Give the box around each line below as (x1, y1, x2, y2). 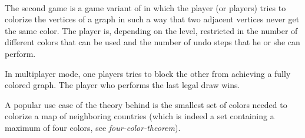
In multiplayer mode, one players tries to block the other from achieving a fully (5, 67, 291, 79)
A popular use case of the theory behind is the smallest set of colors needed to (5, 98, 287, 110)
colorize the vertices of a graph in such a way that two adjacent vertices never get (5, 13, 300, 25)
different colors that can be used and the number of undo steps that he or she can (5, 36, 300, 48)
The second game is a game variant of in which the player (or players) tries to (5, 1, 286, 14)
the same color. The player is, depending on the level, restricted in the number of (5, 24, 298, 36)
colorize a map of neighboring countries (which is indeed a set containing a (5, 110, 274, 122)
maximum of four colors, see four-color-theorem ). (5, 121, 181, 133)
